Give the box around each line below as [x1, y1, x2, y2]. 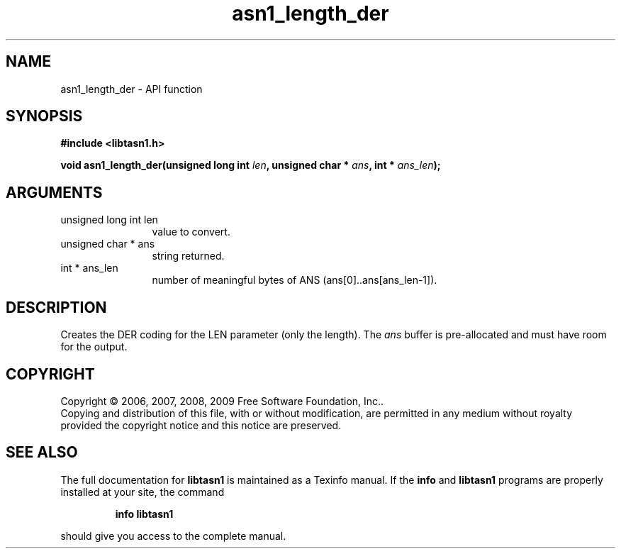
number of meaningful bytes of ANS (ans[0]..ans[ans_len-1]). [152, 274, 437, 287]
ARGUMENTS [6, 183, 103, 201]
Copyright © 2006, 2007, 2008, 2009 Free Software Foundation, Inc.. [60, 394, 384, 407]
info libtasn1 [115, 507, 174, 520]
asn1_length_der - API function [60, 82, 203, 95]
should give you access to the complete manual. [60, 529, 286, 542]
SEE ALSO [6, 443, 78, 462]
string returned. [152, 250, 225, 262]
